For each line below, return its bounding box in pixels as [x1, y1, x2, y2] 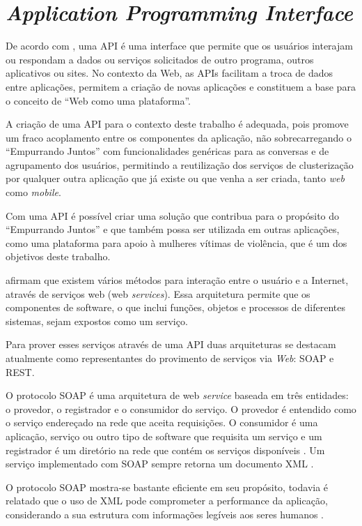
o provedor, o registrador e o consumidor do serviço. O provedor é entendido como [6, 401, 356, 416]
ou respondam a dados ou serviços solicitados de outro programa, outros [6, 52, 314, 66]
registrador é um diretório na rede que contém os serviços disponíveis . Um [6, 442, 325, 457]
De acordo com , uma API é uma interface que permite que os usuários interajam [6, 38, 353, 53]
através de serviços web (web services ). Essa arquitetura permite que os [6, 286, 310, 301]
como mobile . [6, 185, 61, 200]
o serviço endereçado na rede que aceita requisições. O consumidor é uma [6, 415, 318, 430]
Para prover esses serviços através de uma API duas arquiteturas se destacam [6, 337, 336, 352]
